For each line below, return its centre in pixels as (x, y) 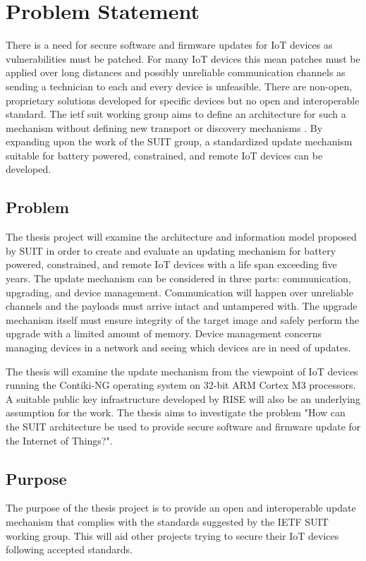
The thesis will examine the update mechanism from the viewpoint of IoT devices (182, 371)
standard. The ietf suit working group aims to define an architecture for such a (176, 114)
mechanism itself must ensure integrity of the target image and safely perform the (183, 319)
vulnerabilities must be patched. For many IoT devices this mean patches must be (183, 58)
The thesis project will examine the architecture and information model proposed (181, 237)
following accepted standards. (69, 549)
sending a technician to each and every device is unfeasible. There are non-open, (179, 86)
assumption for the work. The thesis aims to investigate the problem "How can (176, 412)
